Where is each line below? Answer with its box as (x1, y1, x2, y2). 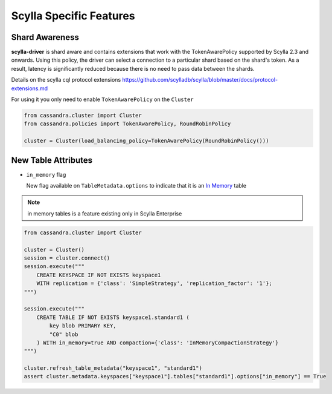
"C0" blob (49, 330, 78, 338)
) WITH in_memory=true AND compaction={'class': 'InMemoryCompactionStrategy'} (36, 339, 279, 346)
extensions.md (11, 85, 48, 92)
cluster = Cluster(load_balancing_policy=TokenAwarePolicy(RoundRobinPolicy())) (24, 137, 269, 145)
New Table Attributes (11, 155, 93, 165)
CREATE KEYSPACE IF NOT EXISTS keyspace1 (36, 271, 161, 278)
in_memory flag (26, 171, 66, 178)
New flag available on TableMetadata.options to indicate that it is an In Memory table (26, 182, 247, 189)
